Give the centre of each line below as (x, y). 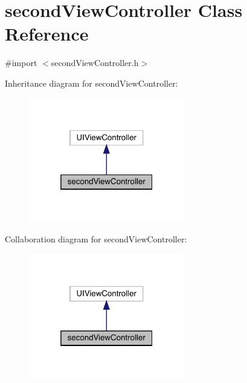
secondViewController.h (95, 63)
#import (21, 63)
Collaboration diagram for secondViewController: (96, 239)
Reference (47, 34)
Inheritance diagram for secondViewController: (91, 83)
